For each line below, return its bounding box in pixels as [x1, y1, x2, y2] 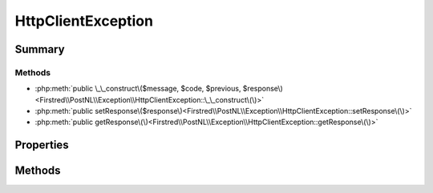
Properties [14, 139, 69, 152]
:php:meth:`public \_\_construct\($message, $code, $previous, [34, 84, 241, 94]
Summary [14, 42, 65, 56]
